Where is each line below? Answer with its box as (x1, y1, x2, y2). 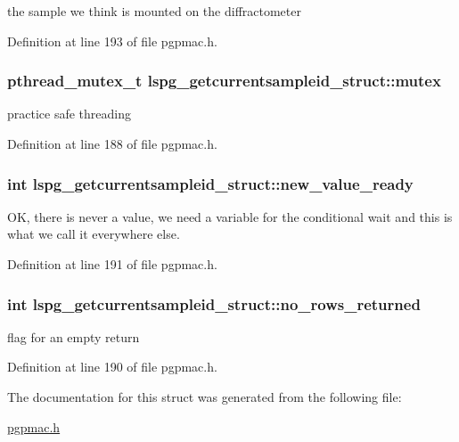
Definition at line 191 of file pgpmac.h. (7, 255, 217, 273)
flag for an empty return (7, 327, 140, 346)
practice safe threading (7, 104, 131, 123)
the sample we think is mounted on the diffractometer (7, 2, 301, 20)
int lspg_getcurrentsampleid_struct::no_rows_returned (7, 292, 421, 315)
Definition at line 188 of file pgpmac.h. (7, 135, 217, 152)
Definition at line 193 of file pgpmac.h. (7, 31, 217, 50)
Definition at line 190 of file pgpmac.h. (7, 357, 217, 376)
